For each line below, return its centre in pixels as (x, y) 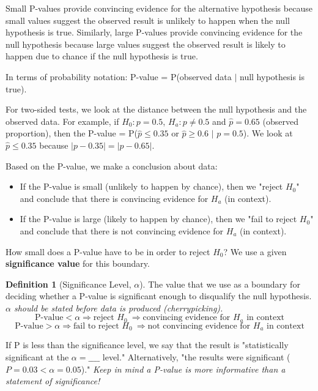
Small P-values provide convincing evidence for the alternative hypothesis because (159, 8)
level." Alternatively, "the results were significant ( (196, 356)
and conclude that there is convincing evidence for (114, 198)
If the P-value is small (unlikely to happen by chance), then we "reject (151, 186)
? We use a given (255, 251)
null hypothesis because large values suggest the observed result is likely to (146, 44)
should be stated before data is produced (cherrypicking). (118, 307)
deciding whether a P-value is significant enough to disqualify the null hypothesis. (159, 296)
